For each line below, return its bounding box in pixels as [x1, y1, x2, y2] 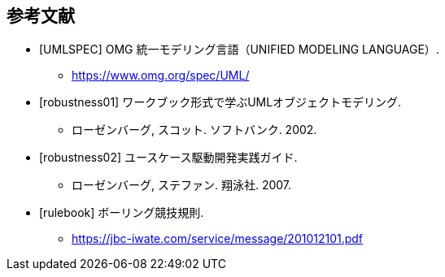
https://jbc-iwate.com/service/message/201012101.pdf [72, 232, 364, 246]
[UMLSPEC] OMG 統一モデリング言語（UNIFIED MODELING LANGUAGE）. [39, 42, 439, 57]
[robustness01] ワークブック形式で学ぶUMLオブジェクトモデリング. [39, 95, 402, 110]
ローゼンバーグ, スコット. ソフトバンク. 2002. [72, 123, 317, 137]
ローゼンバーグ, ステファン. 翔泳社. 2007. [72, 178, 292, 193]
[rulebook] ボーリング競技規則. [39, 206, 204, 220]
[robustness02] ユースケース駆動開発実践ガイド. [39, 150, 298, 165]
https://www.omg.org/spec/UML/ [72, 68, 250, 83]
